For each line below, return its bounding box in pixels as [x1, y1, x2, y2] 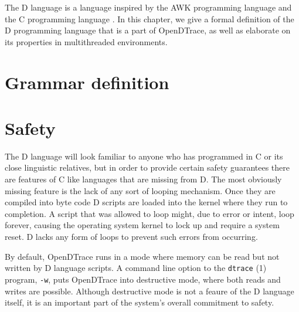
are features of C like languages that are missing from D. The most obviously [5, 173, 282, 185]
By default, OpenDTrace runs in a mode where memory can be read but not [5, 250, 280, 262]
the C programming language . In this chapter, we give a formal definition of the [5, 12, 294, 25]
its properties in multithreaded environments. [5, 35, 168, 48]
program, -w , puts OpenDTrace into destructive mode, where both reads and [5, 273, 281, 285]
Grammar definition [5, 70, 169, 94]
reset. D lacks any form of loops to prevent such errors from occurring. [5, 230, 258, 243]
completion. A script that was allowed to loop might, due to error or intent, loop [5, 207, 294, 219]
